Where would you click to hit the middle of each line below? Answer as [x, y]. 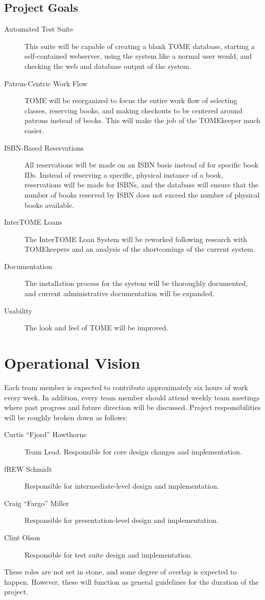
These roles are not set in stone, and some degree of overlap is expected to [121, 572]
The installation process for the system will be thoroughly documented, [136, 283]
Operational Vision [72, 363]
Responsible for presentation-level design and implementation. [122, 520]
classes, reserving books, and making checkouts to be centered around [134, 110]
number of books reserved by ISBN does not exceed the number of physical [142, 194]
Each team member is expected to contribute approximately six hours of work [126, 387]
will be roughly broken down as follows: [66, 417]
